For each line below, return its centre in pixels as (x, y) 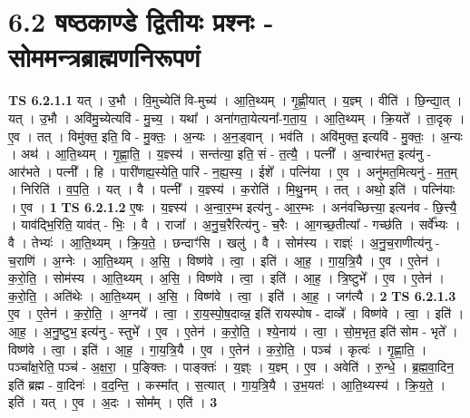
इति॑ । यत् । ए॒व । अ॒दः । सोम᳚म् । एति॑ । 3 (113, 402)
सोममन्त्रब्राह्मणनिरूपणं (104, 57)
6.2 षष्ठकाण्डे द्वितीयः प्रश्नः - (141, 21)
